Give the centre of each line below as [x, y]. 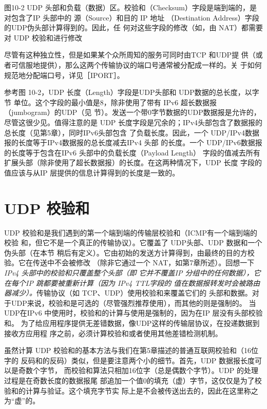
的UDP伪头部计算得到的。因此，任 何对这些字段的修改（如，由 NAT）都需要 [133, 27]
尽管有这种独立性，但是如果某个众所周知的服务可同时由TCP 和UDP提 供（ [130, 55]
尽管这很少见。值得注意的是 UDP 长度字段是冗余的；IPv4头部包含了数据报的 [133, 122]
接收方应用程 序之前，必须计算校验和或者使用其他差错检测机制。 [113, 333]
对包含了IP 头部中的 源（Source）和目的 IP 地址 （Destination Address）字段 [132, 17]
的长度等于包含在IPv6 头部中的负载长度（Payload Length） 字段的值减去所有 [132, 152]
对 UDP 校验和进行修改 [43, 37]
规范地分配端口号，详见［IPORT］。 [64, 75]
